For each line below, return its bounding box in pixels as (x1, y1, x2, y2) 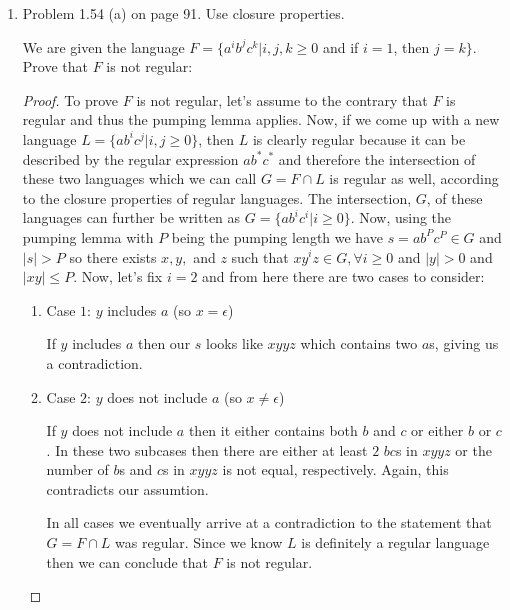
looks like (206, 333, 263, 354)
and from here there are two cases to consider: (202, 266, 485, 287)
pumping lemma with (22, 226, 154, 247)
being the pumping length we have (171, 226, 383, 247)
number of (46, 459, 109, 480)
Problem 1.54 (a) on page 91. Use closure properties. (22, 3, 345, 23)
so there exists (69, 246, 157, 267)
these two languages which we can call (22, 168, 257, 189)
